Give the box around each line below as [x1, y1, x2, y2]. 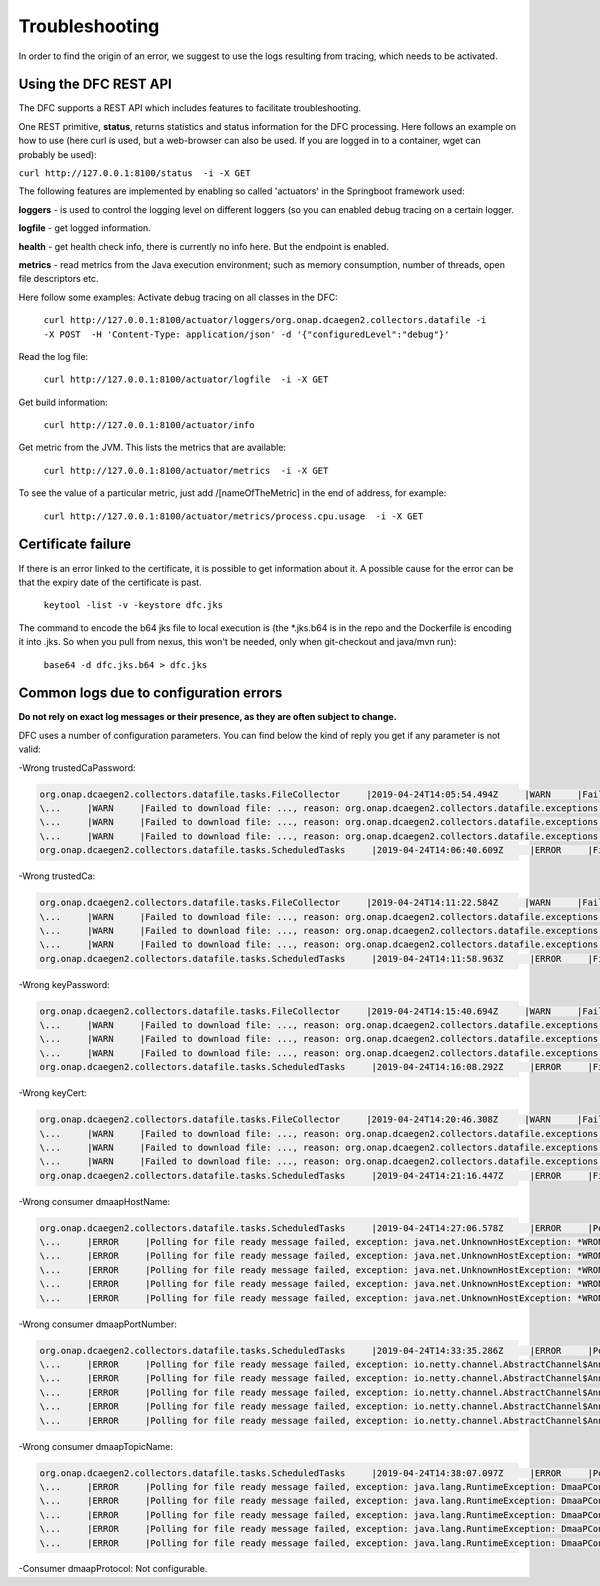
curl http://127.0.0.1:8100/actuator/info [43, 420, 255, 431]
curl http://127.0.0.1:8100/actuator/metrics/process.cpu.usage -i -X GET [43, 510, 424, 522]
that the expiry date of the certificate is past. [18, 576, 202, 588]
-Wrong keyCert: [18, 1087, 87, 1099]
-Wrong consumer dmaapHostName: [18, 1195, 171, 1207]
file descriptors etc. [18, 273, 99, 285]
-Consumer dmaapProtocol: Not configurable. [18, 1563, 208, 1575]
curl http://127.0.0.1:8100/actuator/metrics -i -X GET [43, 465, 329, 476]
